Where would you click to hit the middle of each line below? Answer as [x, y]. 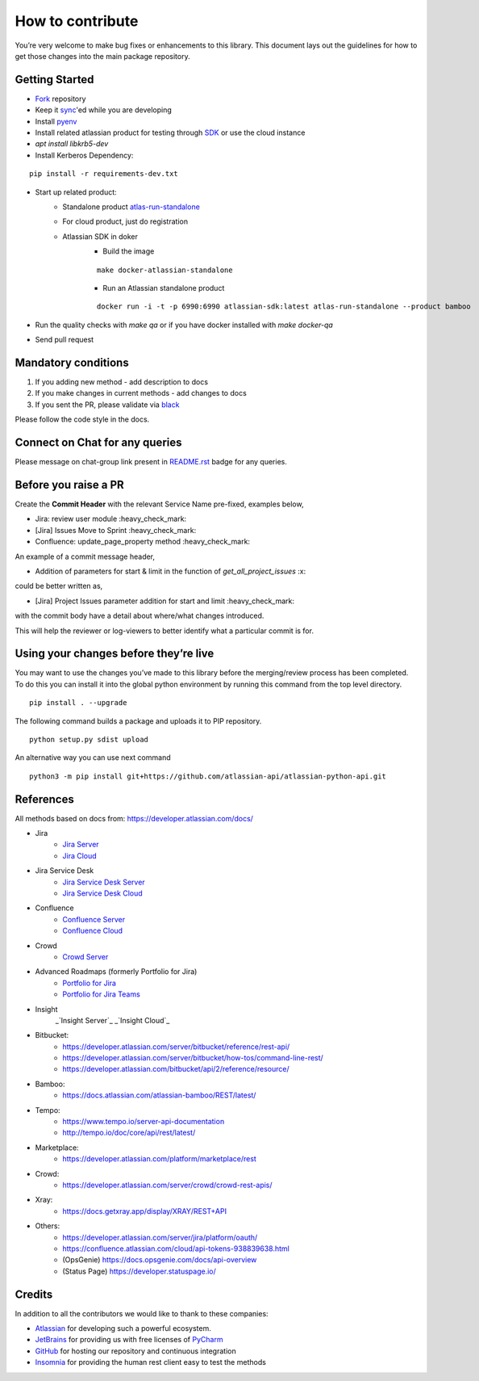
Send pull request [65, 340]
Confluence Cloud [93, 931]
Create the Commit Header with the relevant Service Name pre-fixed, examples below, [159, 504]
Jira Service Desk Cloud [102, 893]
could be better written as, [59, 586]
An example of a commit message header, [85, 556]
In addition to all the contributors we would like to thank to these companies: [142, 1313]
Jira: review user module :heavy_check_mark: [111, 519]
